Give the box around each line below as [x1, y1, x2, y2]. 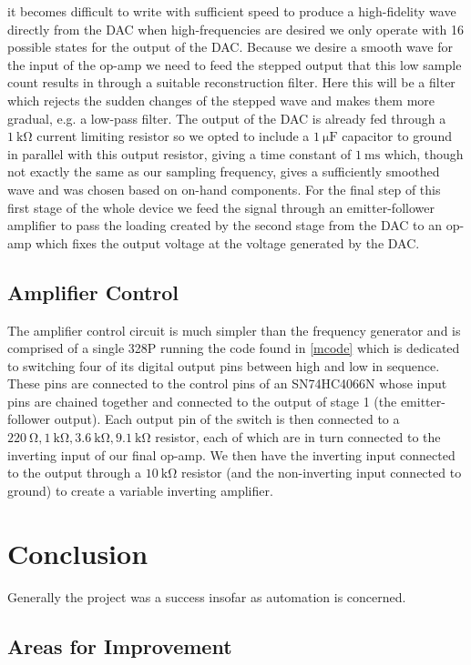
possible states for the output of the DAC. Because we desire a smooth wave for [7, 37, 454, 56]
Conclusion [7, 534, 148, 571]
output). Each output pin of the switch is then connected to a [54, 409, 400, 428]
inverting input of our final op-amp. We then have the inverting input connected [7, 445, 456, 464]
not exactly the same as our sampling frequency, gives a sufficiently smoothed [7, 162, 440, 181]
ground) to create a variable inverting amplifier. [7, 480, 273, 499]
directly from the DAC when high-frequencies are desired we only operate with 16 [7, 19, 465, 38]
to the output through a [7, 463, 142, 482]
